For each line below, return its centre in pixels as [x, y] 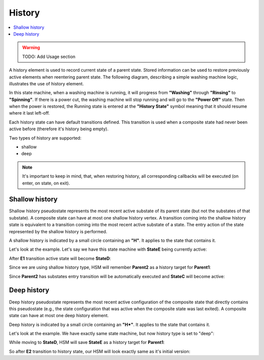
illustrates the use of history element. [46, 83]
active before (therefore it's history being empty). [59, 129]
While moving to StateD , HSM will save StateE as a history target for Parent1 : [87, 342]
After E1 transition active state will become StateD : [60, 258]
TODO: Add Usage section [49, 57]
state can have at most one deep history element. [59, 316]
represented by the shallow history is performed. [58, 231]
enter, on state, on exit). [46, 183]
